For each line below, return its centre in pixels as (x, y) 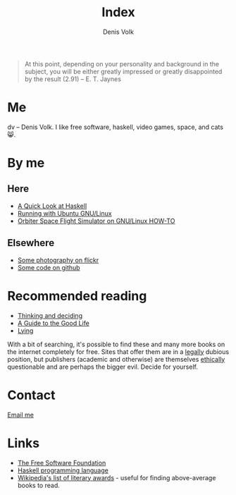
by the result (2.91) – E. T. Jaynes (73, 79)
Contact (31, 395)
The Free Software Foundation (62, 463)
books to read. (38, 485)
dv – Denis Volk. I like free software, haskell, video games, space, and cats (116, 127)
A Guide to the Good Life (53, 323)
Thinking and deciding (50, 315)
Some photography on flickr (58, 260)
